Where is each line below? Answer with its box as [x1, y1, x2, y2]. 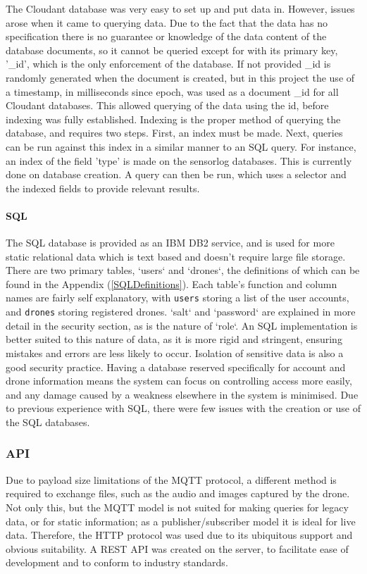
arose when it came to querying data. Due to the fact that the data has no [6, 15, 328, 30]
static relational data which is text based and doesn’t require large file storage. [6, 249, 346, 263]
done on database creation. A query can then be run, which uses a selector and [6, 167, 347, 182]
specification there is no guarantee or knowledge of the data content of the [6, 29, 327, 44]
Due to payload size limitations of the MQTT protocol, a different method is [6, 472, 337, 487]
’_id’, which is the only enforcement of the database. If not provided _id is [6, 56, 331, 71]
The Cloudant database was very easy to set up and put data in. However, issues [6, 1, 355, 15]
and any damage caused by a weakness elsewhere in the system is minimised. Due [6, 387, 359, 401]
